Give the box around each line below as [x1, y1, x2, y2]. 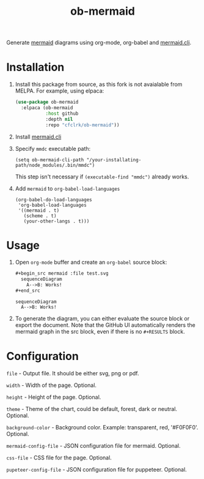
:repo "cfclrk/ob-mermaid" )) [45, 121, 120, 128]
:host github [45, 110, 79, 117]
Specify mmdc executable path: [15, 145, 91, 152]
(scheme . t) [23, 213, 57, 219]
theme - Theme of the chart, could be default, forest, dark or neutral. [6, 405, 178, 412]
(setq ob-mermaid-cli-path [15, 156, 84, 163]
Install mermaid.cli [15, 133, 62, 140]
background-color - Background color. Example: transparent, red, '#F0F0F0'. [6, 423, 199, 431]
